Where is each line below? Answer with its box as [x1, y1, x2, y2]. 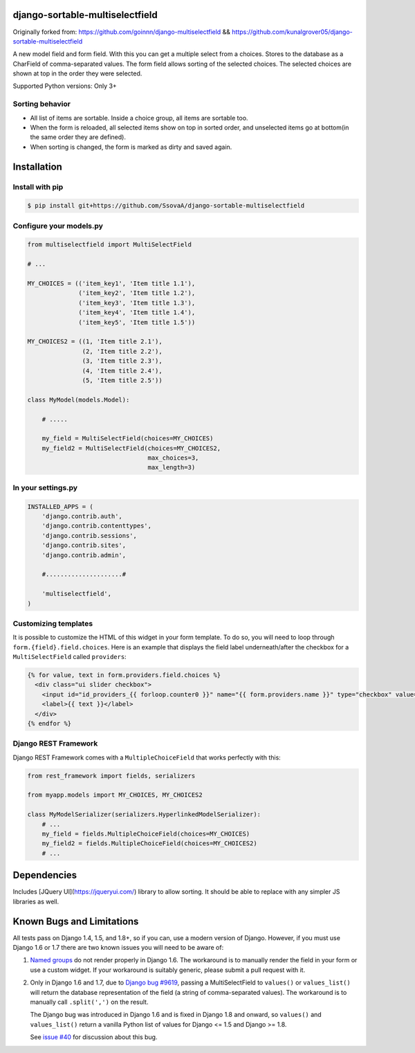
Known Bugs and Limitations [12, 915, 139, 927]
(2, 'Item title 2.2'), [82, 347, 163, 355]
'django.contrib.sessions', [41, 532, 138, 539]
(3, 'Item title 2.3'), [82, 357, 163, 365]
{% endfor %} [27, 719, 72, 727]
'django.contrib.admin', [41, 551, 127, 559]
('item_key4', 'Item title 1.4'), [78, 309, 196, 316]
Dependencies [12, 870, 77, 881]
